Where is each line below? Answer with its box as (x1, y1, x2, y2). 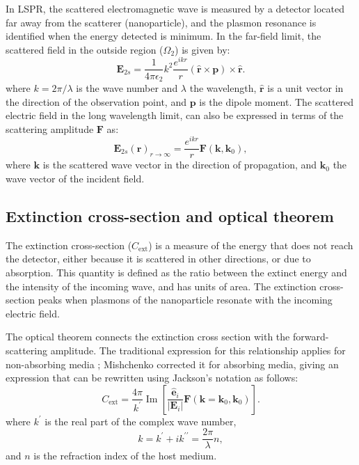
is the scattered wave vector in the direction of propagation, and (42, 157, 317, 172)
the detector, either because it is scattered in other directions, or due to (6, 251, 311, 266)
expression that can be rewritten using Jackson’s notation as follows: (6, 370, 298, 385)
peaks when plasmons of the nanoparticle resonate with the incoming (38, 292, 333, 307)
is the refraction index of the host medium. (33, 448, 217, 463)
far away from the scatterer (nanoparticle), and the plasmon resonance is (6, 15, 317, 29)
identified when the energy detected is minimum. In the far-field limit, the (6, 29, 321, 43)
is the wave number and (76, 80, 178, 95)
